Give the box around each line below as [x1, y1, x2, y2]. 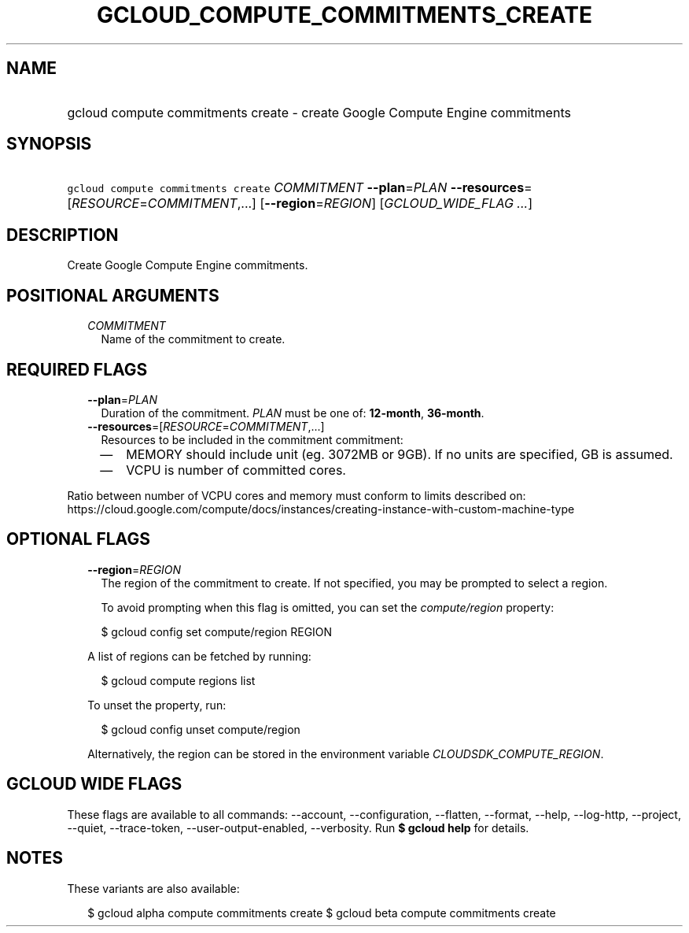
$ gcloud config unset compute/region [101, 722, 300, 736]
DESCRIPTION [6, 224, 119, 245]
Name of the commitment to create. [101, 332, 286, 346]
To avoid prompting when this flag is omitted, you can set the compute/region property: [101, 600, 555, 614]
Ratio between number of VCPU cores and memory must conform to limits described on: [67, 488, 526, 502]
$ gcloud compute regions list [101, 673, 256, 687]
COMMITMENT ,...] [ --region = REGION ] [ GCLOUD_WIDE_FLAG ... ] [147, 195, 532, 212]
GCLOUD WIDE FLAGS [6, 774, 182, 794]
